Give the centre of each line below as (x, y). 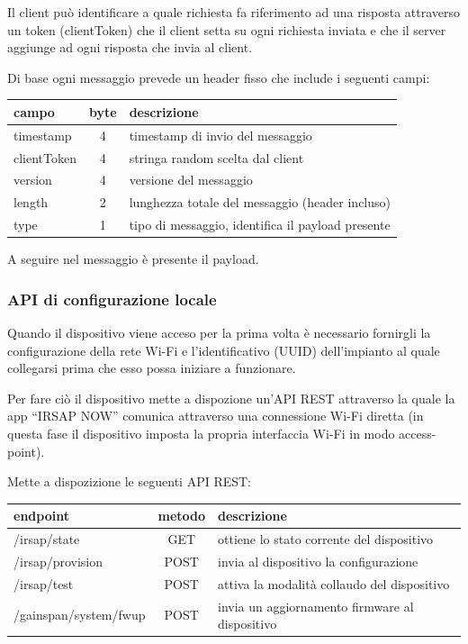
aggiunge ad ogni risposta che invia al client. (130, 47)
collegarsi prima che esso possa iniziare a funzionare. (152, 368)
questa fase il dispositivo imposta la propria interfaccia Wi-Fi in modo (201, 433)
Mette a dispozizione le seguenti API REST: (129, 481)
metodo (182, 516)
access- (418, 433)
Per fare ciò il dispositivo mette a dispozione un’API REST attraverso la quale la (231, 398)
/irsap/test (44, 583)
